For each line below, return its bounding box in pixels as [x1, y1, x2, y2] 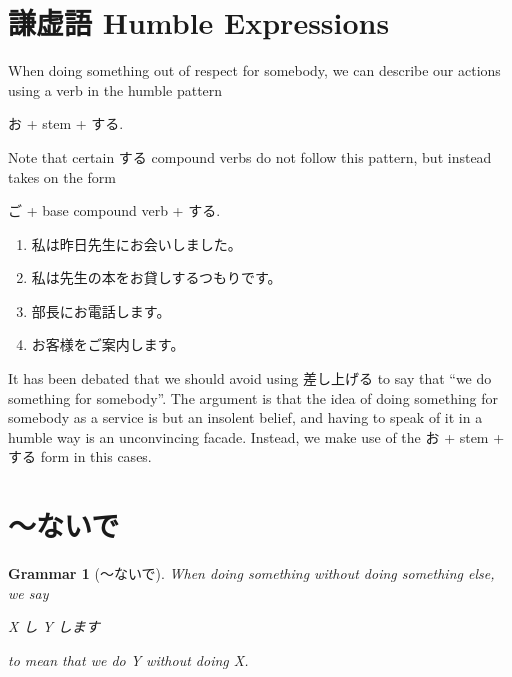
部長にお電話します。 [31, 300, 171, 321]
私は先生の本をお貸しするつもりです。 [31, 267, 282, 288]
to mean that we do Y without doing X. [8, 649, 249, 670]
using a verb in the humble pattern [8, 79, 223, 100]
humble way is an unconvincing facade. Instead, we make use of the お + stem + [8, 426, 505, 447]
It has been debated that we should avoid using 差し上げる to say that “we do [8, 368, 492, 389]
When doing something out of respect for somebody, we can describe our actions [8, 60, 501, 81]
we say [8, 582, 49, 603]
